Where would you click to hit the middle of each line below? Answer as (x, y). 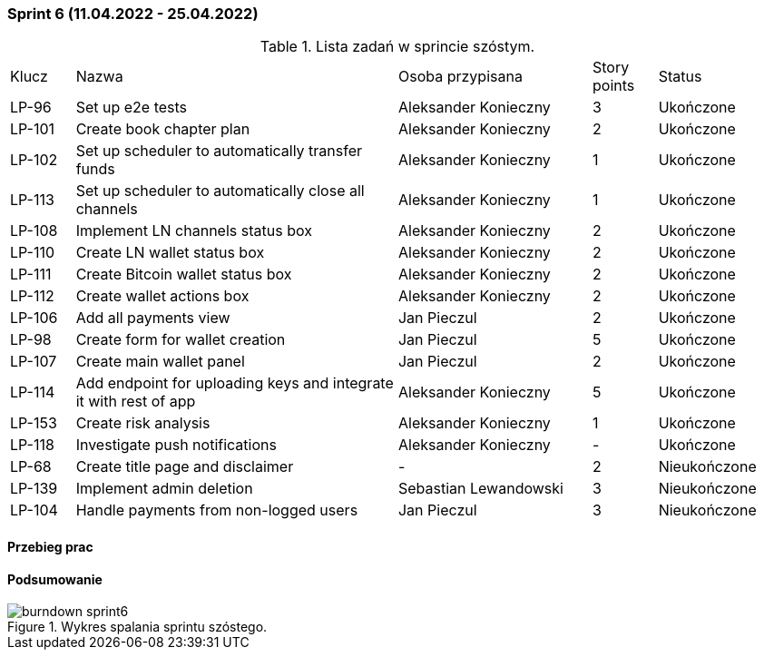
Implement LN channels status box (194, 231)
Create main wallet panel (160, 362)
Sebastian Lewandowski (480, 489)
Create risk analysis (143, 423)
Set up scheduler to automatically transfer (219, 151)
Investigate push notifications (176, 445)
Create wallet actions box (162, 296)
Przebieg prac (50, 546)
